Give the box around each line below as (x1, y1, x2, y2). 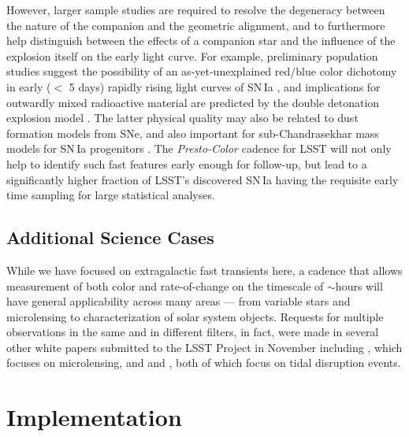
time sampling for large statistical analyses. (6, 187, 215, 203)
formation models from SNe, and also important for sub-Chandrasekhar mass (6, 124, 379, 141)
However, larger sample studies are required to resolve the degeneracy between (6, 2, 385, 17)
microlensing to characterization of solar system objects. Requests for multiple (6, 308, 384, 324)
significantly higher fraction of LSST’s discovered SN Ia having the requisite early (6, 171, 399, 187)
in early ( (6, 78, 51, 94)
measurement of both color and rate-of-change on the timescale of (6, 277, 324, 294)
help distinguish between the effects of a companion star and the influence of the (6, 32, 396, 49)
